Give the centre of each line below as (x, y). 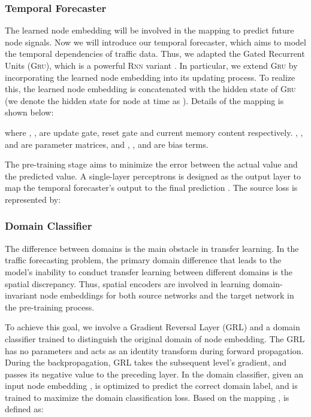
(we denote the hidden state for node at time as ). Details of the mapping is (144, 100)
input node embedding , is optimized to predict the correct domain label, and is (151, 386)
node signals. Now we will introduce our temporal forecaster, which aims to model (155, 42)
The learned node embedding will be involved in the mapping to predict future (150, 30)
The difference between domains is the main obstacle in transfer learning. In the (152, 248)
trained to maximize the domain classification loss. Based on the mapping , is (147, 397)
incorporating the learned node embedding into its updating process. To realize (150, 77)
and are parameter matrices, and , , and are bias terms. (107, 144)
